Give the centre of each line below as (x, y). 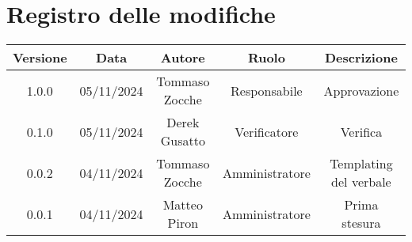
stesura (361, 223)
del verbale (361, 182)
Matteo (183, 205)
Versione (40, 58)
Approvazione (361, 90)
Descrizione (361, 58)
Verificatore (267, 131)
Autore (183, 58)
